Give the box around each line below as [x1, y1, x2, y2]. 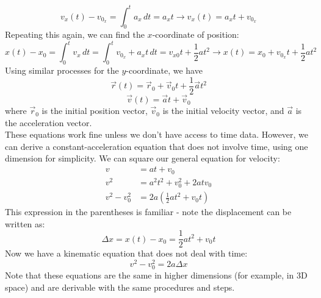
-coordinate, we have [126, 64, 203, 77]
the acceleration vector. [5, 116, 92, 129]
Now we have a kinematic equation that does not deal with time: [5, 247, 248, 260]
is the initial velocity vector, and [162, 104, 284, 117]
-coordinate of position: [152, 28, 239, 41]
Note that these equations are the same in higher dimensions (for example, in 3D [5, 269, 308, 282]
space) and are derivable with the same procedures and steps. [5, 280, 235, 293]
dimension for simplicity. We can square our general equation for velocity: [5, 152, 280, 165]
